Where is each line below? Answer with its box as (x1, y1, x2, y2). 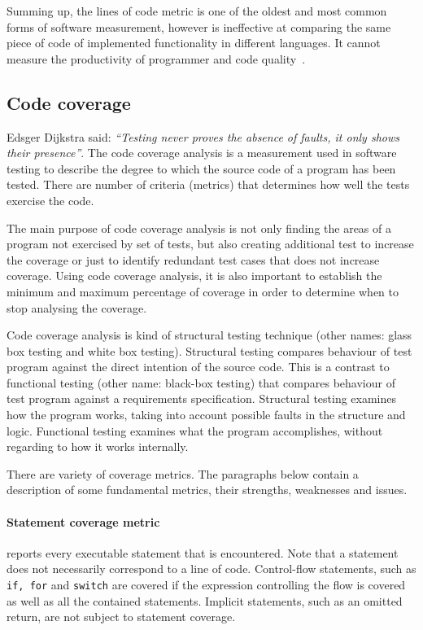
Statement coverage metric (7, 513, 160, 530)
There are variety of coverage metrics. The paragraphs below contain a (7, 465, 359, 482)
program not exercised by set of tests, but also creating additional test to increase (7, 235, 414, 252)
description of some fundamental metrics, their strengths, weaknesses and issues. (7, 481, 408, 498)
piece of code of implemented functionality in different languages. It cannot (7, 34, 381, 51)
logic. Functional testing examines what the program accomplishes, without (7, 422, 383, 439)
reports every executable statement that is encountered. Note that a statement (7, 544, 399, 561)
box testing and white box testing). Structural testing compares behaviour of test (7, 342, 412, 359)
